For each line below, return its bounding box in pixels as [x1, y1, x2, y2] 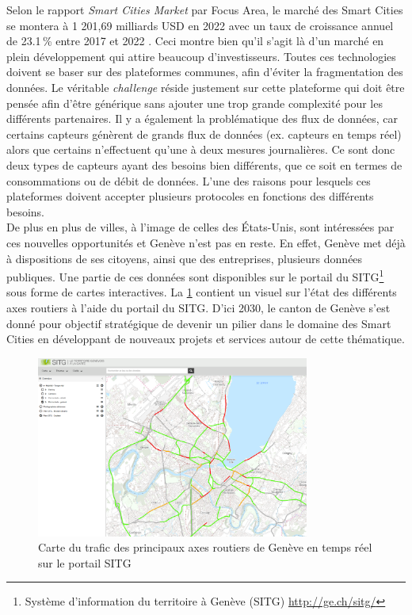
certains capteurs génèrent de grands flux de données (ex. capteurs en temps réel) [6, 125, 402, 142]
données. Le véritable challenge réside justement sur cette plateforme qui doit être [6, 78, 405, 95]
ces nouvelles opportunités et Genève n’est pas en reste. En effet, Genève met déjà [6, 234, 406, 250]
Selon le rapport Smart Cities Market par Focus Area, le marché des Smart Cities [6, 2, 403, 17]
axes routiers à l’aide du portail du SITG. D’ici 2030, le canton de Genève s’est [6, 299, 391, 315]
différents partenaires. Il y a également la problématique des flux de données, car [6, 110, 398, 127]
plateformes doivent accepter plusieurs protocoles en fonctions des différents [6, 188, 374, 204]
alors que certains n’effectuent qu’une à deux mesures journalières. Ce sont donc [6, 141, 395, 158]
